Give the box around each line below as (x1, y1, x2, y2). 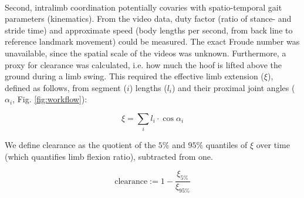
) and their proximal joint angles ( (171, 81, 295, 93)
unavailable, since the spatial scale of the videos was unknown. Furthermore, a (5, 46, 286, 59)
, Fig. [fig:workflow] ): (12, 93, 87, 105)
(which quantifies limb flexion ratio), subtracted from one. (5, 150, 213, 162)
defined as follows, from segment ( (5, 81, 127, 93)
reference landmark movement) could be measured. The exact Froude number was (5, 35, 300, 48)
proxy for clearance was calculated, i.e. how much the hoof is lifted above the (5, 58, 282, 71)
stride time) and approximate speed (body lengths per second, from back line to (5, 24, 293, 36)
